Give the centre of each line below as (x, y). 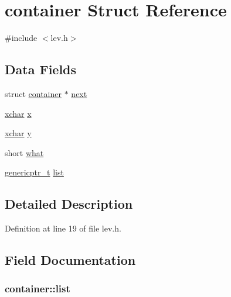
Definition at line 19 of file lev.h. (63, 228)
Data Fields (41, 69)
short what (24, 152)
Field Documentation (70, 260)
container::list (38, 289)
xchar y (18, 133)
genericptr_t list (34, 172)
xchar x (18, 113)
